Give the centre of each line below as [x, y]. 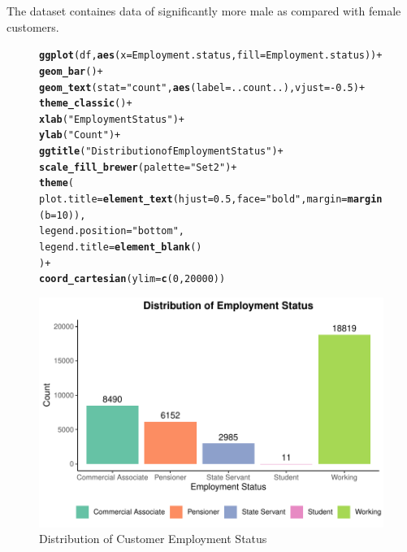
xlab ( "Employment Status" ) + [112, 119]
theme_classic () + [86, 104]
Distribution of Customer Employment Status [153, 539]
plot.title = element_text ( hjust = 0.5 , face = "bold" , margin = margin [211, 200]
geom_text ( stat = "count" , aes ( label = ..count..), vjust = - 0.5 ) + [202, 87]
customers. [33, 26]
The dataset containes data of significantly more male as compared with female [204, 11]
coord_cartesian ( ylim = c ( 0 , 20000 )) [132, 279]
